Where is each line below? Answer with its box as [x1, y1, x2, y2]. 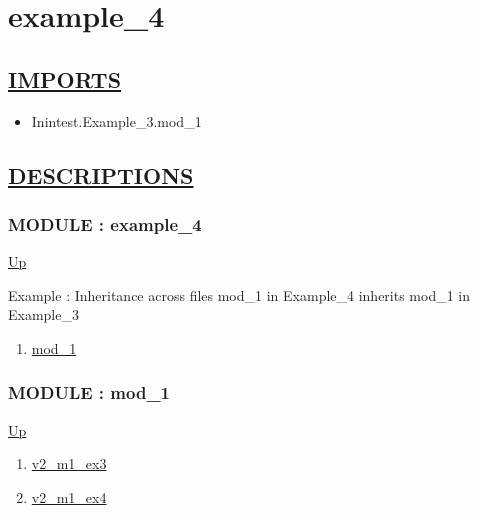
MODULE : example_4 [8, 211, 202, 236]
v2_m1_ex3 [31, 453, 107, 474]
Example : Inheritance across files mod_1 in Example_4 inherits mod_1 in [8, 284, 471, 305]
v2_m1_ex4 [31, 486, 107, 507]
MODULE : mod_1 [8, 380, 171, 405]
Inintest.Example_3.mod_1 [31, 110, 202, 131]
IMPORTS [8, 63, 122, 94]
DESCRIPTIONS [8, 159, 194, 190]
